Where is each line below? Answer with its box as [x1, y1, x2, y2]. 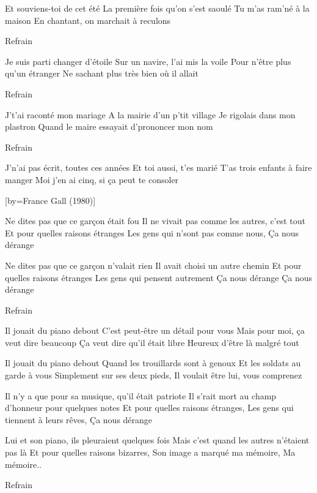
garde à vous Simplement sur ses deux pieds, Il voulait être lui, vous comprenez [5, 369, 302, 382]
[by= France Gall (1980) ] [5, 194, 96, 206]
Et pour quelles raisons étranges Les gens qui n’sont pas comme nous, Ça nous [5, 226, 299, 239]
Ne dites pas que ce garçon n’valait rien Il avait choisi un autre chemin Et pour [5, 258, 302, 271]
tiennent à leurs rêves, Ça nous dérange [5, 413, 153, 426]
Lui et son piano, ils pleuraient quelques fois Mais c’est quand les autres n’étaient [5, 434, 310, 446]
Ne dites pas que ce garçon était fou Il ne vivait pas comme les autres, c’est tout [5, 214, 306, 227]
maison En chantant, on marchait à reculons [5, 13, 171, 26]
